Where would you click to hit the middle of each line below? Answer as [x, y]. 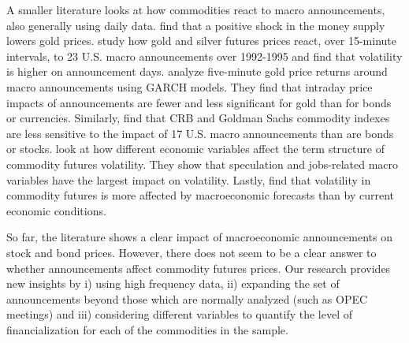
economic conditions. [56, 210]
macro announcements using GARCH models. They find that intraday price [190, 86]
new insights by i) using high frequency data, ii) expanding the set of [173, 283]
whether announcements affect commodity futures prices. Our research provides [199, 268]
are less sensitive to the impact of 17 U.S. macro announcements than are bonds [200, 133]
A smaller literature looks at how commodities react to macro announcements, [196, 9]
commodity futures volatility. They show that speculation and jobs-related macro [203, 164]
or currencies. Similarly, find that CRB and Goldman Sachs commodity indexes [198, 118]
